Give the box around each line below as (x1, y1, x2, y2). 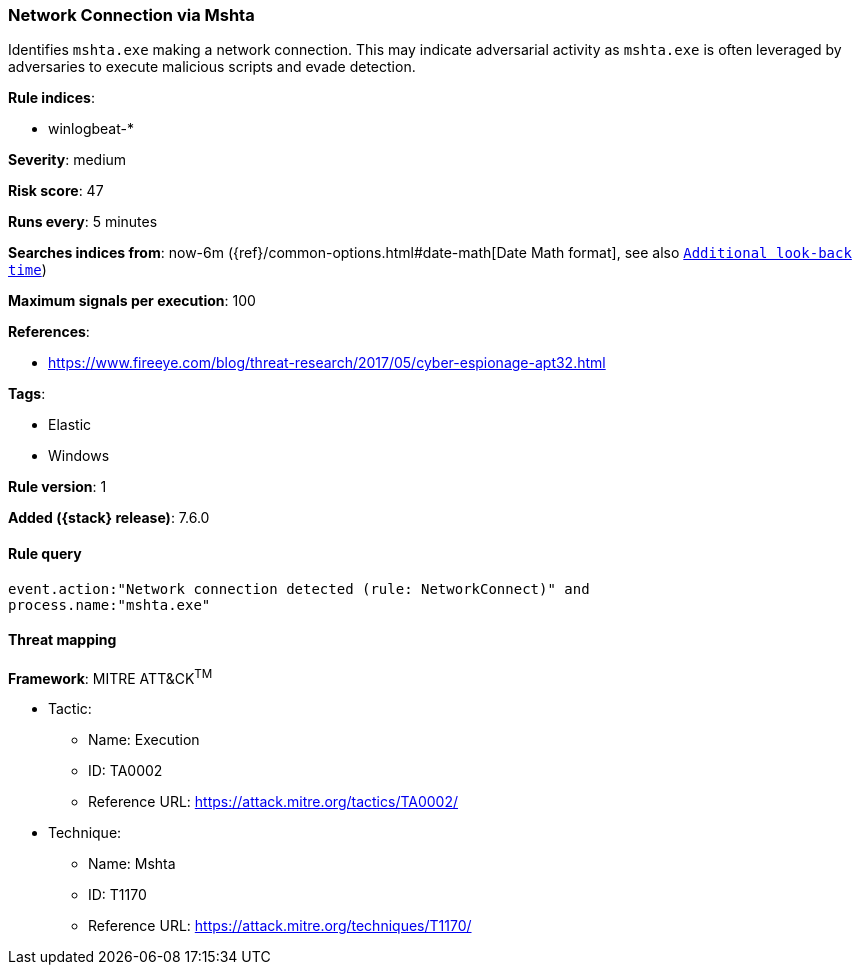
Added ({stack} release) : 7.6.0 (8, 509, 210, 527)
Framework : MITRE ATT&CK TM (8, 666, 213, 687)
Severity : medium (8, 151, 127, 169)
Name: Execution (88, 731, 200, 749)
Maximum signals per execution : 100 (8, 292, 256, 310)
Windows (48, 447, 110, 465)
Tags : (8, 385, 46, 403)
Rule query (8, 544, 82, 562)
